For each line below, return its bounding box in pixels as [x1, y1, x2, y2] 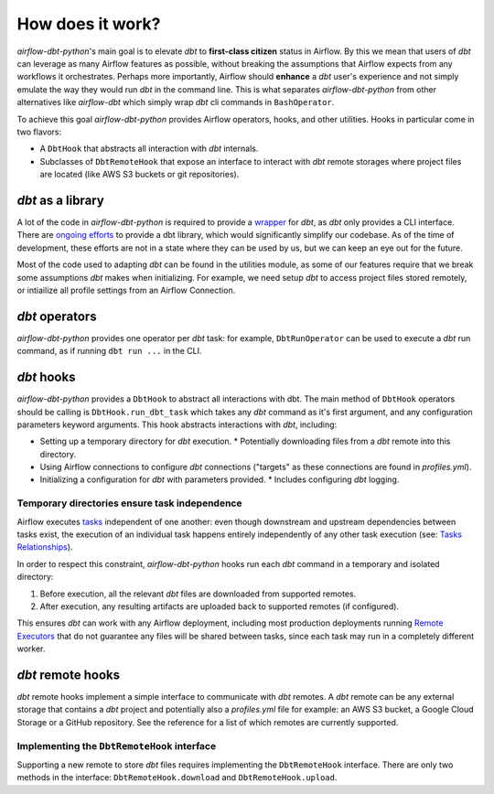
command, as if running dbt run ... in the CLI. [16, 346, 202, 357]
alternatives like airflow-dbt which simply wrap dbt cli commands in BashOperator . [16, 97, 335, 108]
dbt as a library [16, 192, 104, 208]
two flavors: [16, 126, 62, 137]
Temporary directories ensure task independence [16, 497, 242, 510]
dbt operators [16, 308, 97, 324]
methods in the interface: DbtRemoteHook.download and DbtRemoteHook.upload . [16, 772, 338, 783]
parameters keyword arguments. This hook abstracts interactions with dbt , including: [16, 419, 338, 430]
